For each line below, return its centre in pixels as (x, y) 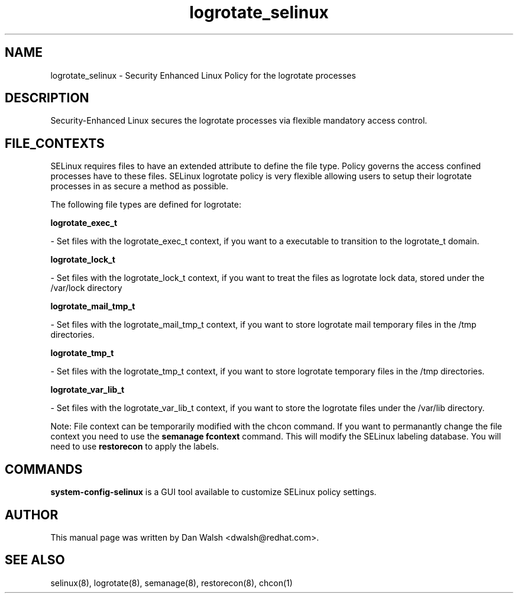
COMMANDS (44, 469)
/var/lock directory (86, 288)
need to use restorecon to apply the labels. (135, 447)
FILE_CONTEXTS (55, 143)
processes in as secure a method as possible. (140, 186)
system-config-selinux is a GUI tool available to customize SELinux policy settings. (213, 492)
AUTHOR (32, 515)
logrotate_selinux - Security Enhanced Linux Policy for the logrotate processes (203, 75)
